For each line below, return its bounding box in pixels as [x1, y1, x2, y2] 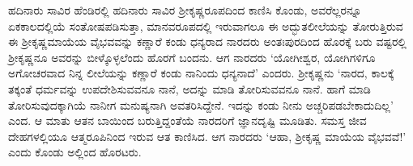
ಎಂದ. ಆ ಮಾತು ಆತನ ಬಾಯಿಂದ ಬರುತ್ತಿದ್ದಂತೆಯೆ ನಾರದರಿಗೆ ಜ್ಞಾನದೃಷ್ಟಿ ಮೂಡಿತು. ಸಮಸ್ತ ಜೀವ [8, 112, 367, 129]
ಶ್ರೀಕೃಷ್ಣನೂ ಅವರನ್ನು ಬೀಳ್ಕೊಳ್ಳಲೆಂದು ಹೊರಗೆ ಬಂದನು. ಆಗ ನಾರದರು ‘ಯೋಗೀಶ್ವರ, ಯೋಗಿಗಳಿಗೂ [8, 48, 376, 65]
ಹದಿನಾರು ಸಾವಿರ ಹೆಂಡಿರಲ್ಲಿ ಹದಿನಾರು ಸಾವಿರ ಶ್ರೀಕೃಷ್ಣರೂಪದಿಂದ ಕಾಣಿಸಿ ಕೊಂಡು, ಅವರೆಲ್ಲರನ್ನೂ [8, 2, 362, 18]
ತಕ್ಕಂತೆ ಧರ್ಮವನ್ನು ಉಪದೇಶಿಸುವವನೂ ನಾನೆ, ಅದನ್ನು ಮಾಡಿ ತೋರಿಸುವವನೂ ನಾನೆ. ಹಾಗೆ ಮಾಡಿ [8, 80, 371, 97]
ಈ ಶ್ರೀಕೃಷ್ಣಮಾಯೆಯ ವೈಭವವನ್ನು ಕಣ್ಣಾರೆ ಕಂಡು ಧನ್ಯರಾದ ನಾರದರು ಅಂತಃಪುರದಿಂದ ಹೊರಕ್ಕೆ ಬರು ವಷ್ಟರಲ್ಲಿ [8, 33, 407, 50]
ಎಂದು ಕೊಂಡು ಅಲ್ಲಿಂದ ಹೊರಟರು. [8, 143, 142, 160]
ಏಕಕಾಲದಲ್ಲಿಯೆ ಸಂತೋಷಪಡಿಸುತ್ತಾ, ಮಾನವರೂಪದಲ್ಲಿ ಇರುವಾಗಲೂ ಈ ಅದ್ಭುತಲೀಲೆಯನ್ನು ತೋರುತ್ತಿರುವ [8, 17, 403, 34]
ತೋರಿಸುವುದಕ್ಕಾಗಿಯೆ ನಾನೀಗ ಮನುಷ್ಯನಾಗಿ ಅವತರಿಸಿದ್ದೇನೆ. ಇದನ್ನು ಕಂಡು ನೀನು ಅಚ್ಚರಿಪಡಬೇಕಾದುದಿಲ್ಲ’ [8, 96, 394, 113]
